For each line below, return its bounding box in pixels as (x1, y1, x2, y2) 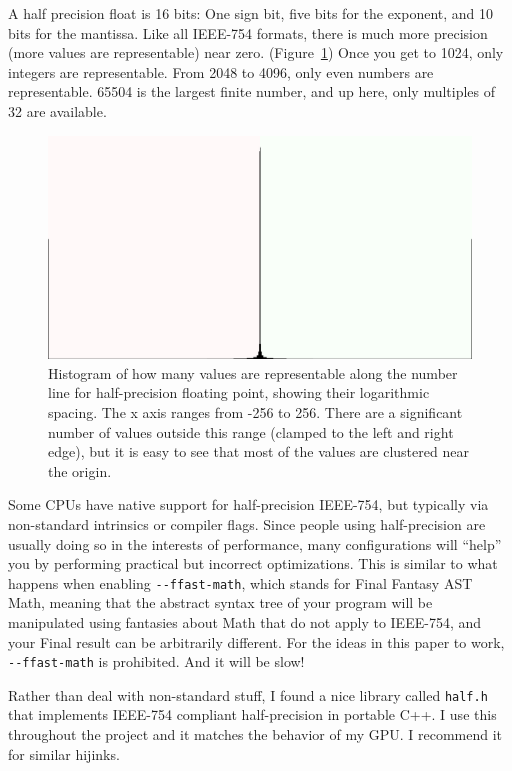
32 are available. (8, 100, 107, 121)
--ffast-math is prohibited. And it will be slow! (8, 651, 305, 672)
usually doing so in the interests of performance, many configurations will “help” (8, 533, 502, 554)
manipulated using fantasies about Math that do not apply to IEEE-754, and (8, 611, 482, 632)
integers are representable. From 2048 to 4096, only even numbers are (8, 61, 434, 82)
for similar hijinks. (8, 743, 120, 764)
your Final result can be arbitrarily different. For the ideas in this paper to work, (8, 631, 505, 652)
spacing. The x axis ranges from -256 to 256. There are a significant (48, 401, 463, 422)
